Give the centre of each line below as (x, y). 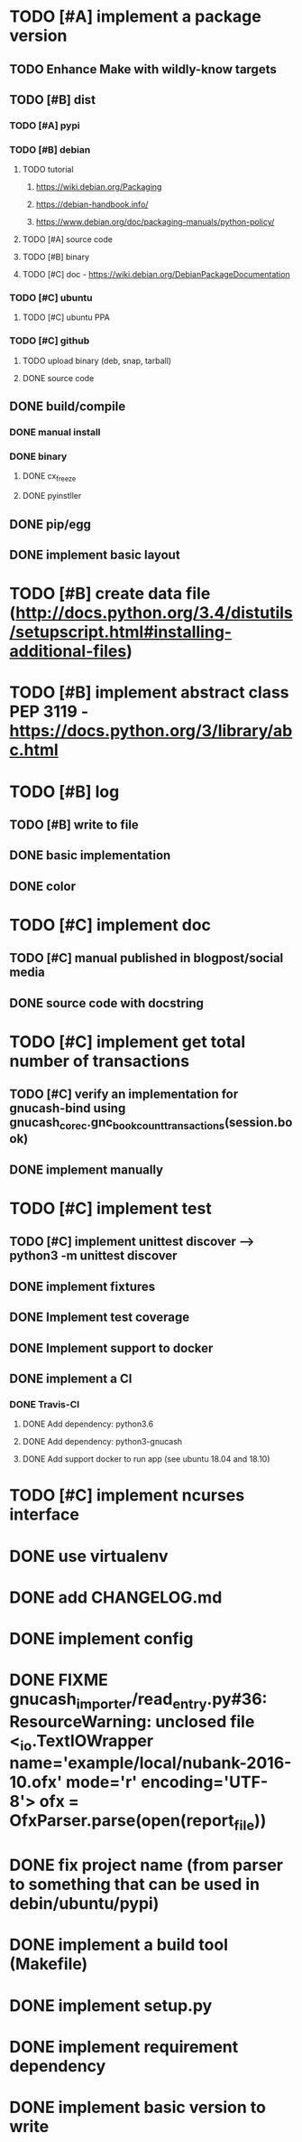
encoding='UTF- (205, 1782)
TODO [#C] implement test (110, 1209)
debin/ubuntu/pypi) (84, 1904)
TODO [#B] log (64, 791)
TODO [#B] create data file (110, 594)
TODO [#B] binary (56, 257)
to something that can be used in (134, 1885)
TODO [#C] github (50, 341)
